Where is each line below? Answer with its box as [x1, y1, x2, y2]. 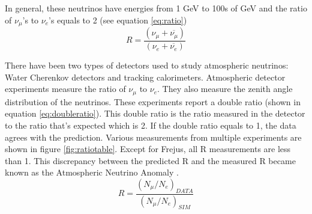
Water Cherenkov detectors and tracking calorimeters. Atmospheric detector [5, 70, 286, 83]
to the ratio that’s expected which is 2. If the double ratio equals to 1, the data [5, 118, 296, 131]
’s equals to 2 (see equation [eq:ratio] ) [49, 13, 187, 26]
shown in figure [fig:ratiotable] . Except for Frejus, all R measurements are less [5, 142, 291, 155]
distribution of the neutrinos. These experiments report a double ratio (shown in [5, 95, 301, 108]
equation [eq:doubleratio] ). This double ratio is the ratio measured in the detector [5, 107, 305, 120]
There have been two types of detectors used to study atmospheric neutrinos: [5, 59, 289, 72]
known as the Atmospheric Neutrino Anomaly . [5, 166, 179, 179]
